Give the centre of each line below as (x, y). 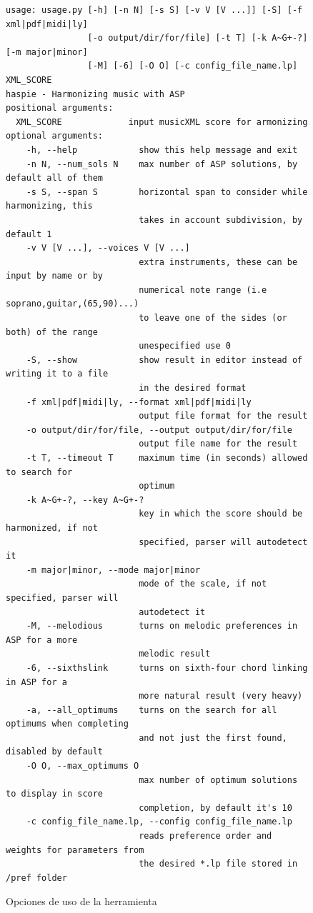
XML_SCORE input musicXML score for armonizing (162, 122)
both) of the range (52, 332)
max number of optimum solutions (218, 780)
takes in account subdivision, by (221, 220)
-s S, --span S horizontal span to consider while (167, 192)
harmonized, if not (52, 528)
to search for (39, 472)
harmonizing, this (49, 206)
